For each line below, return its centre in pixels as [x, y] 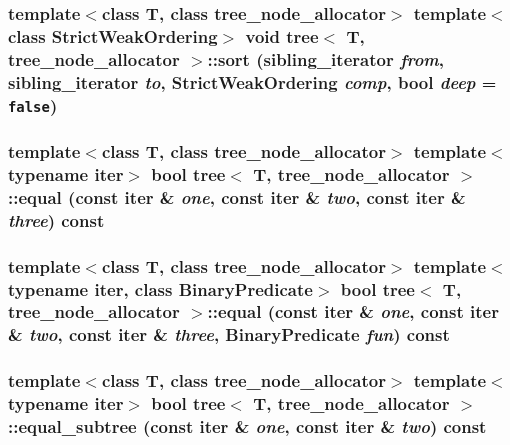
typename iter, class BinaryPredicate [160, 288]
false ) [33, 104]
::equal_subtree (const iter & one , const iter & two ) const [247, 426]
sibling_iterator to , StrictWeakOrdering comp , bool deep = [252, 81]
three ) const [56, 219]
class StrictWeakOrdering [113, 35]
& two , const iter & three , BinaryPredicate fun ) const [229, 334]
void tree [282, 35]
